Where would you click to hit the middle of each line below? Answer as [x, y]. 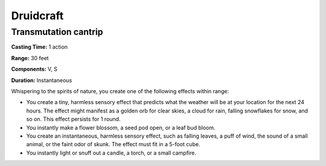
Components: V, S [34, 69]
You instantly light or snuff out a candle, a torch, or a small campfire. [111, 153]
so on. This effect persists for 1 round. [73, 119]
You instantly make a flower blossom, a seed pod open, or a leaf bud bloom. [121, 128]
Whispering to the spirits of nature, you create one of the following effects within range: [120, 91]
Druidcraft [37, 16]
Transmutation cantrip [57, 32]
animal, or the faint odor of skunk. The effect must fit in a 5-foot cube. [113, 144]
